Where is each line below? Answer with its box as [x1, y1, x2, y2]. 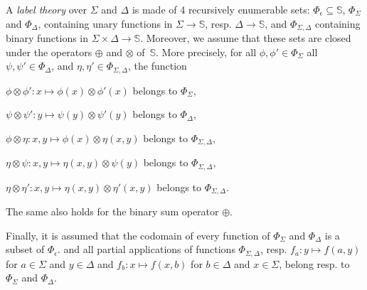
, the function [128, 58, 187, 73]
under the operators [6, 44, 92, 59]
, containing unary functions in [38, 16, 173, 31]
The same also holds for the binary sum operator [6, 204, 219, 219]
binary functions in [6, 31, 89, 45]
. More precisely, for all [156, 44, 257, 59]
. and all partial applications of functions [57, 242, 235, 257]
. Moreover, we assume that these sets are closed [140, 31, 351, 45]
